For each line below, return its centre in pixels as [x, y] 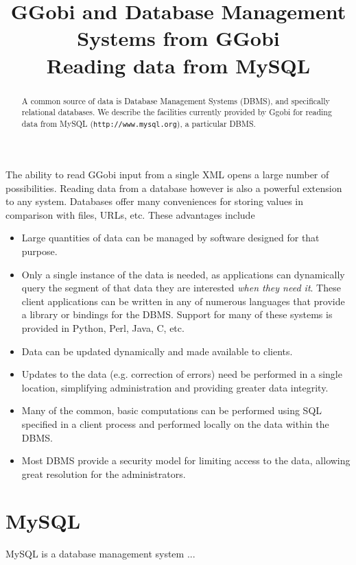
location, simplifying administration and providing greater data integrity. [175, 387]
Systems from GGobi [178, 38]
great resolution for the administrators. [104, 473]
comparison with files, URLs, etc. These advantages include [130, 214]
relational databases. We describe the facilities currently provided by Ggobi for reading [177, 112]
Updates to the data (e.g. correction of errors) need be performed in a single [182, 374]
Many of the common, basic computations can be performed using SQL [172, 410]
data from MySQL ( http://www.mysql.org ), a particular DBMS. [139, 123]
